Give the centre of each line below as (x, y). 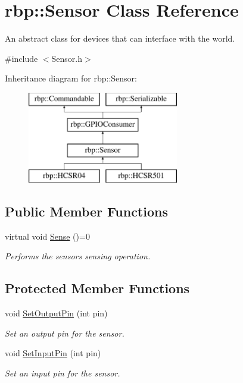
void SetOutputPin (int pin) (56, 313)
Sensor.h (67, 58)
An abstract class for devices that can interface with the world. (120, 38)
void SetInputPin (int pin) (53, 353)
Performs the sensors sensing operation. (78, 256)
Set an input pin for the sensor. (63, 373)
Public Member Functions (86, 211)
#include (21, 58)
